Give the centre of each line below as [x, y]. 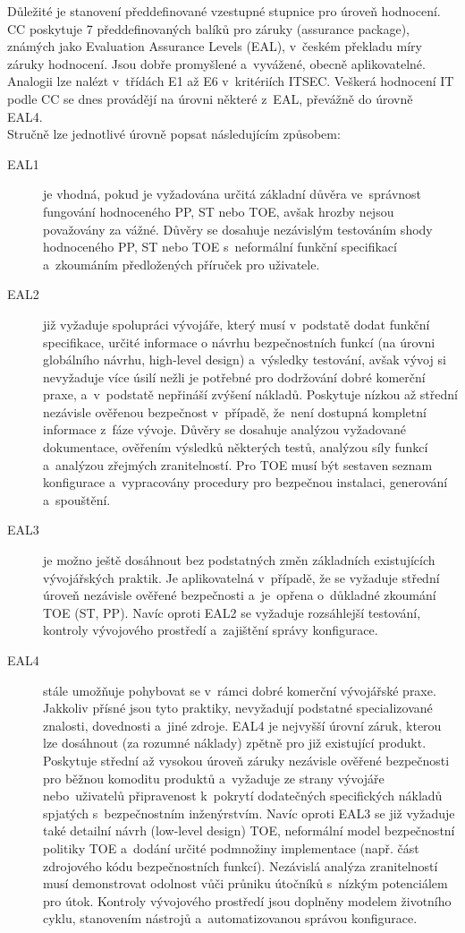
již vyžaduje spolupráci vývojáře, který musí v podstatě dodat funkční [237, 324]
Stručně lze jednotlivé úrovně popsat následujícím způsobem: [174, 134]
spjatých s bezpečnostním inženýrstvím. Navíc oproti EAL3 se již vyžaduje [249, 813]
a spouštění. [77, 499]
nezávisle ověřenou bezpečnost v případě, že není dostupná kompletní [235, 411]
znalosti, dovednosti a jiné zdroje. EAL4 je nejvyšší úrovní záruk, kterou [242, 725]
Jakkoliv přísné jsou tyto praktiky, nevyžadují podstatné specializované [238, 708]
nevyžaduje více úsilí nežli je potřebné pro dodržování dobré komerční [234, 377]
